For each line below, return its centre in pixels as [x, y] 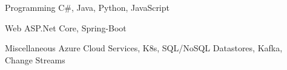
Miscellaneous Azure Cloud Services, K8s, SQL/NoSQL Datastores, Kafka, [144, 48]
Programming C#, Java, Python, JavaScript [87, 7]
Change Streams [35, 59]
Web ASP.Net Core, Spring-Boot [66, 27]
